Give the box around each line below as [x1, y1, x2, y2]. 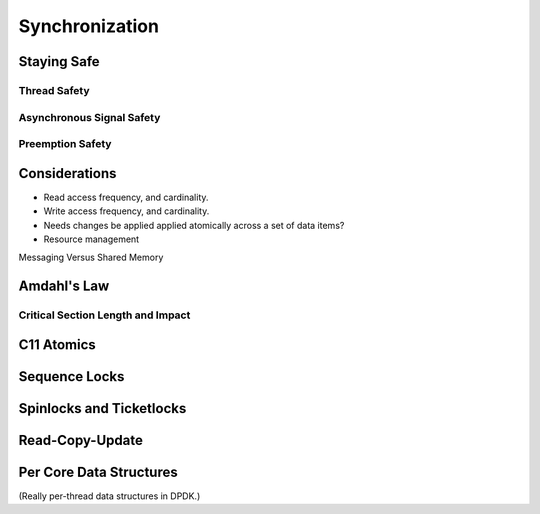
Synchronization [18, 15, 160, 37]
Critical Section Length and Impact [18, 308, 191, 322]
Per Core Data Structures [18, 463, 179, 480]
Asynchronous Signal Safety [18, 110, 161, 124]
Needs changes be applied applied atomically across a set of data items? [43, 219, 345, 231]
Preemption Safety [18, 137, 112, 151]
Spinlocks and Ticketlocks [18, 400, 187, 417]
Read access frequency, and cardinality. [43, 191, 209, 203]
